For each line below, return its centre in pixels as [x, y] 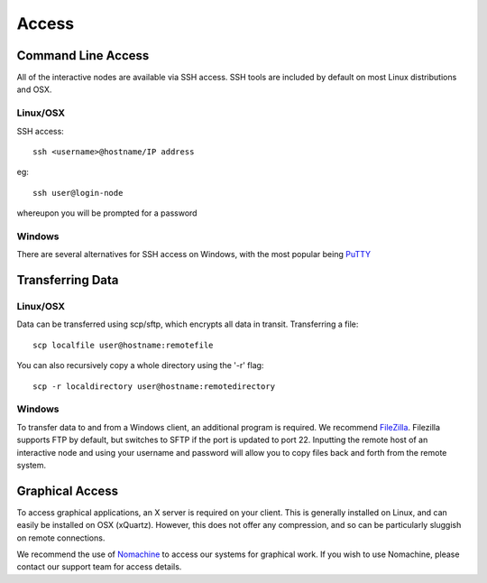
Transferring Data [68, 280]
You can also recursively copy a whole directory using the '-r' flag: [140, 366]
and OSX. [34, 89]
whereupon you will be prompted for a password [107, 213]
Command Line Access [83, 56]
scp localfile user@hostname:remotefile [123, 345]
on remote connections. [61, 538]
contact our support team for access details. [99, 567]
